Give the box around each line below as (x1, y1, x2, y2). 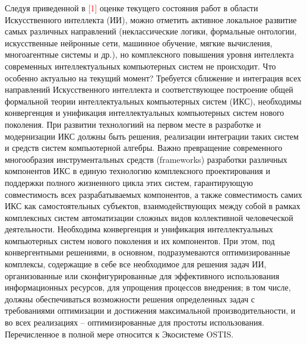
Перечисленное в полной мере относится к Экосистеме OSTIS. (5, 327, 234, 340)
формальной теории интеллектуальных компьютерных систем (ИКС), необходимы (5, 94, 302, 107)
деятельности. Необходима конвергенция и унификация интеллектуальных (5, 223, 273, 235)
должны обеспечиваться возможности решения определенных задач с (5, 292, 255, 305)
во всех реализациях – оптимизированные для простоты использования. (5, 316, 264, 329)
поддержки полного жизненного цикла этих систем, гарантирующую (5, 176, 253, 188)
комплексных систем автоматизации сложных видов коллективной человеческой (5, 211, 293, 223)
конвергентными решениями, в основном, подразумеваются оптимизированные (5, 246, 290, 258)
